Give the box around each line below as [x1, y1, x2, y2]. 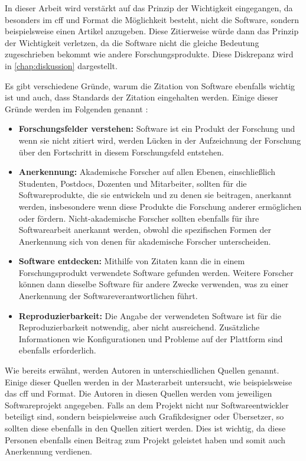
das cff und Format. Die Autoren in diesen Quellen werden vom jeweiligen [5, 387, 272, 400]
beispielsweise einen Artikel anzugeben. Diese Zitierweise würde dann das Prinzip [5, 25, 299, 37]
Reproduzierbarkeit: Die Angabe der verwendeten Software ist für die [18, 309, 281, 322]
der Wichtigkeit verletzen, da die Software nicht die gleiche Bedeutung [5, 36, 259, 48]
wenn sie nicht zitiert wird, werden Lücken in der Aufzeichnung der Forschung [18, 134, 301, 146]
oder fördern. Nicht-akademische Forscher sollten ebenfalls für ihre [18, 212, 259, 224]
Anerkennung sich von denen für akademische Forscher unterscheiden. [18, 235, 271, 247]
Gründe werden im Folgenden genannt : [5, 102, 148, 115]
